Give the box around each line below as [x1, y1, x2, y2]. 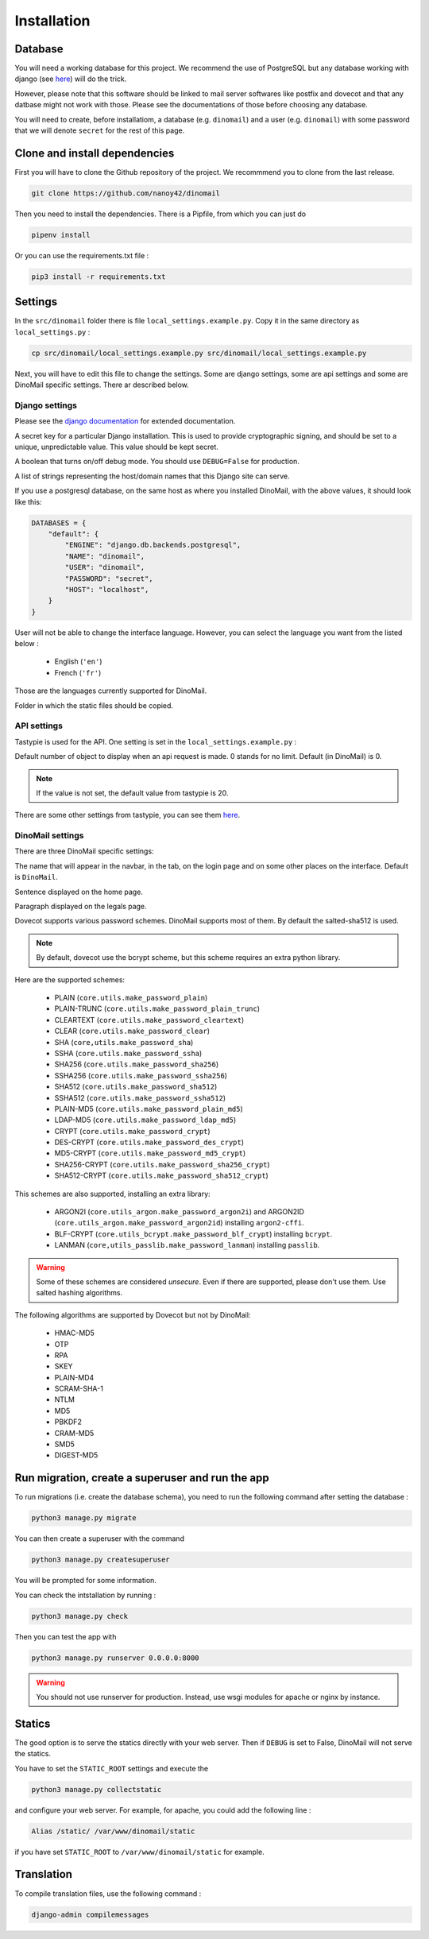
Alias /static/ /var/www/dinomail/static [31, 1826, 195, 1836]
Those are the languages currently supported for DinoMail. [14, 686, 207, 695]
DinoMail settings [14, 830, 84, 842]
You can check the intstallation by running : [14, 1590, 157, 1600]
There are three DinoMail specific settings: [14, 846, 154, 856]
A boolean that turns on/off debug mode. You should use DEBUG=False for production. [14, 457, 300, 466]
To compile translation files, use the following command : [14, 1888, 202, 1898]
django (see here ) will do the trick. [14, 74, 127, 83]
